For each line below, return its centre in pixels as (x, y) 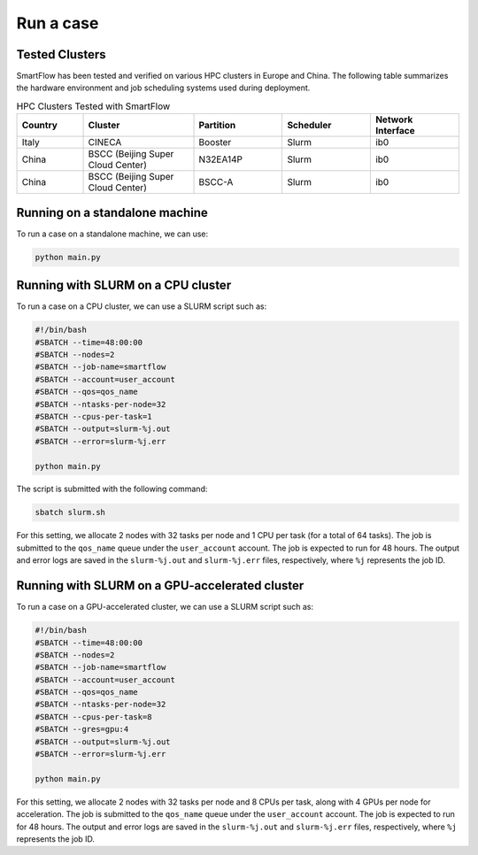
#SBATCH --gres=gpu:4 (82, 729)
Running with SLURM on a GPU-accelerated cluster (160, 585)
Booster (215, 142)
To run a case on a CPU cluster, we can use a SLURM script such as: (142, 306)
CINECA (105, 142)
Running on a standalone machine (112, 212)
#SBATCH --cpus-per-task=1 (93, 416)
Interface (395, 131)
